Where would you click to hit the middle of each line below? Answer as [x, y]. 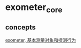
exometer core [34, 8]
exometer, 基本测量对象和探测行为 [40, 40]
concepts [21, 27]
